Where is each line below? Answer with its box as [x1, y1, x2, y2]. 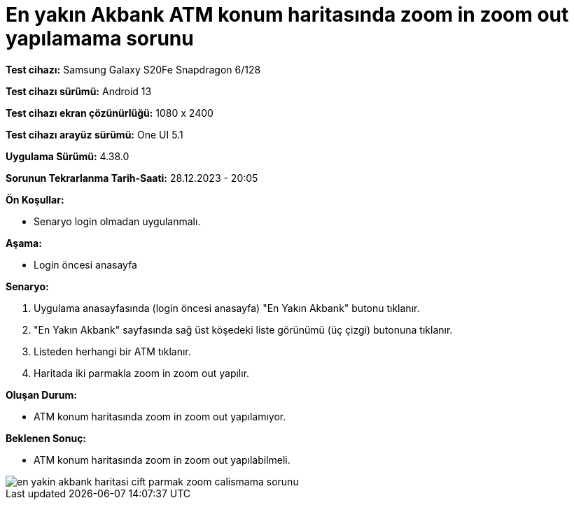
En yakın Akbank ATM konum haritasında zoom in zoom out [6, 3, 569, 27]
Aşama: [6, 236, 42, 249]
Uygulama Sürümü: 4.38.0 [6, 150, 129, 162]
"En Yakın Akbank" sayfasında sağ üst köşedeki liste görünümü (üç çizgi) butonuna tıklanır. [34, 323, 453, 336]
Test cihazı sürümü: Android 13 [6, 85, 152, 97]
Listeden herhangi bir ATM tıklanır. [34, 345, 191, 357]
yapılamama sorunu [6, 27, 194, 50]
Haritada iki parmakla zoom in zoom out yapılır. [34, 367, 250, 379]
